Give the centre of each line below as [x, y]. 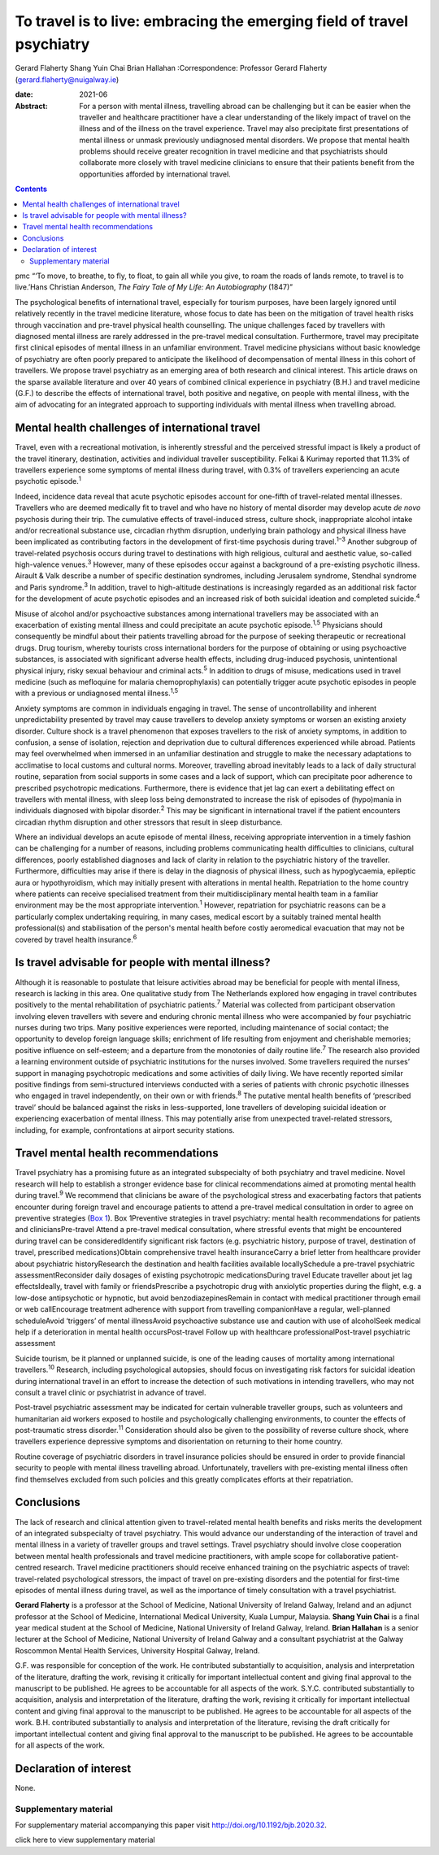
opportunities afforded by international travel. [155, 174]
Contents [31, 189]
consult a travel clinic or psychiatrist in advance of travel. [111, 1392]
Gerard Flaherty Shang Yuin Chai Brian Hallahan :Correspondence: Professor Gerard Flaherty [171, 68]
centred [28, 1568]
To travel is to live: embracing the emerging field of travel [212, 21]
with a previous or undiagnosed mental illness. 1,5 [97, 693]
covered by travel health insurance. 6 [76, 938]
